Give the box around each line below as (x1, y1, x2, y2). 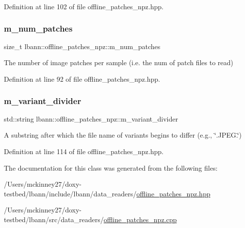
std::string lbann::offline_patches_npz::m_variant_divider (4, 113, 178, 123)
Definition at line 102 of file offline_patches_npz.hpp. (4, 1, 163, 11)
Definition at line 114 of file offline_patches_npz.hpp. (4, 146, 163, 156)
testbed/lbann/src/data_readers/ (4, 214, 104, 224)
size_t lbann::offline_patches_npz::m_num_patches (4, 41, 161, 51)
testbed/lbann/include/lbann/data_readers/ (4, 188, 137, 198)
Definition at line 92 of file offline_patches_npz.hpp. (4, 74, 160, 84)
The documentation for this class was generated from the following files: (4, 162, 218, 173)
